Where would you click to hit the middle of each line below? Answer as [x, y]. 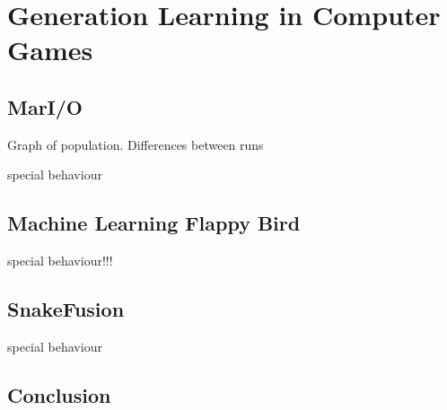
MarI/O [45, 106]
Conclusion [59, 394]
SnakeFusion [66, 309]
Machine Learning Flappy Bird [154, 223]
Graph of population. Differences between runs [136, 144]
